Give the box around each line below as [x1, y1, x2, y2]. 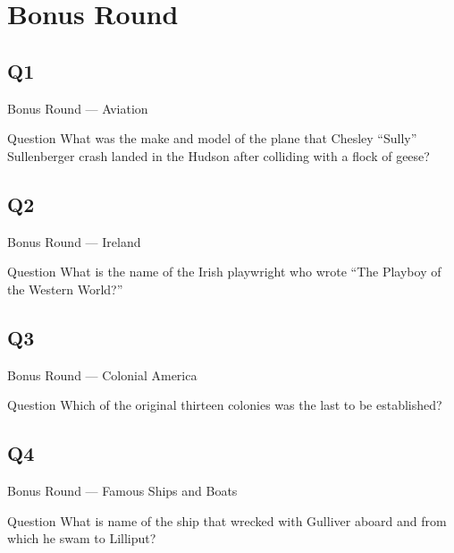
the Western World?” [7, 279, 123, 298]
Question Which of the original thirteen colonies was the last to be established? [7, 396, 442, 414]
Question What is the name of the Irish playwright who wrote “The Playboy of [7, 262, 441, 281]
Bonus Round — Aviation [7, 98, 148, 117]
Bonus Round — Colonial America [7, 365, 198, 384]
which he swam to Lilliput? [7, 529, 156, 548]
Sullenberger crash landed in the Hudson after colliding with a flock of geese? [7, 146, 430, 165]
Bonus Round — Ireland [7, 232, 141, 251]
